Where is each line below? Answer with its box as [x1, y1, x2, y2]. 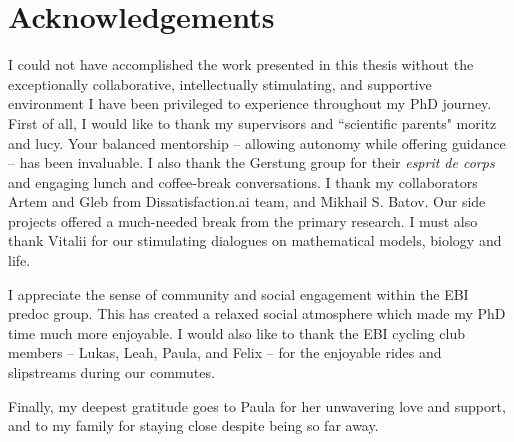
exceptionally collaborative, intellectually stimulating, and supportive [8, 73, 432, 94]
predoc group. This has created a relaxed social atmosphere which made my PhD [8, 303, 506, 324]
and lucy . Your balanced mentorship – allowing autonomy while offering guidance [8, 132, 506, 153]
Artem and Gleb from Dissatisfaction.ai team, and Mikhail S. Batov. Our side [8, 191, 486, 212]
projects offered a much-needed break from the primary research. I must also [8, 210, 478, 231]
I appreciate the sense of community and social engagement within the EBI [8, 283, 469, 304]
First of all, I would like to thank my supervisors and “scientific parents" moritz [8, 112, 497, 133]
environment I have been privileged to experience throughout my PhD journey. [8, 93, 492, 114]
